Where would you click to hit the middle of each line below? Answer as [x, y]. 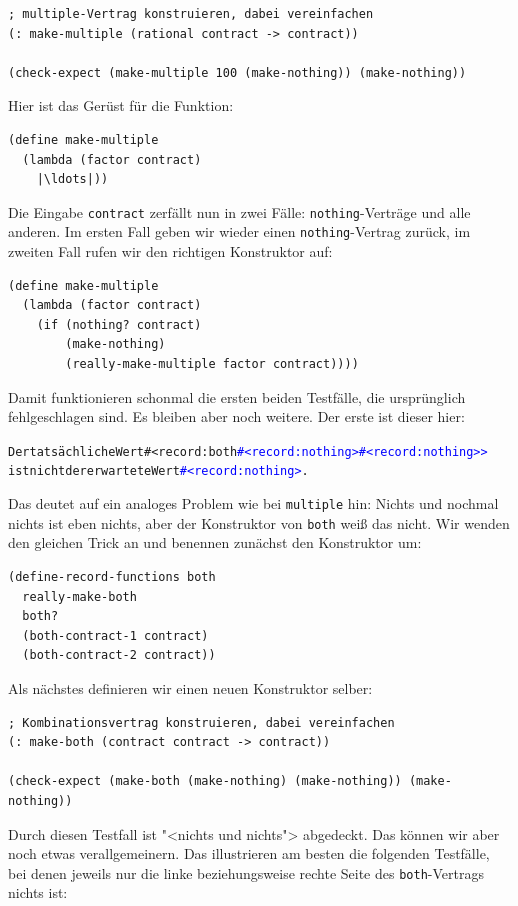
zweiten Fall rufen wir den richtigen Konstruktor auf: [170, 251]
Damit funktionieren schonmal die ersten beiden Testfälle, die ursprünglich [237, 396]
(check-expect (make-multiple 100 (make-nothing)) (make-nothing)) [237, 72]
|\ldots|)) [72, 179]
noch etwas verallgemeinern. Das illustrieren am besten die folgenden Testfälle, [249, 853]
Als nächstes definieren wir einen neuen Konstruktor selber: [190, 688]
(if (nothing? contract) [119, 324]
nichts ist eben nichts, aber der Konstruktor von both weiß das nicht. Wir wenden [259, 522]
